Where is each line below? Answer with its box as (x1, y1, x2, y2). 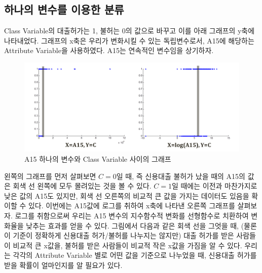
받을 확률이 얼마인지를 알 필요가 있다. (4, 259, 123, 270)
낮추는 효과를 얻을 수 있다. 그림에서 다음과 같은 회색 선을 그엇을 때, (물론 (26, 220, 257, 231)
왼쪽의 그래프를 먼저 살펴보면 (4, 170, 96, 181)
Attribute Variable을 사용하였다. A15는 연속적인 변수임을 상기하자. (4, 45, 214, 56)
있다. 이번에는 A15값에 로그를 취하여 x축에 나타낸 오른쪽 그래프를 (28, 200, 235, 211)
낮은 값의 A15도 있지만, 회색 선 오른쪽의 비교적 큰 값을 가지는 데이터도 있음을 (4, 190, 249, 201)
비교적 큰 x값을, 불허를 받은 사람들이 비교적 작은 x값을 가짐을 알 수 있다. (13, 240, 242, 250)
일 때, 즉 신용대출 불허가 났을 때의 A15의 (116, 170, 245, 181)
